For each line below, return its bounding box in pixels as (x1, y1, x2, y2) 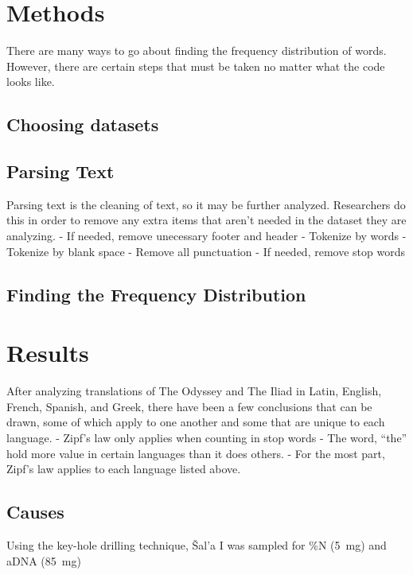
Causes (6, 499, 64, 524)
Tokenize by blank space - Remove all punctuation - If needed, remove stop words (6, 243, 405, 259)
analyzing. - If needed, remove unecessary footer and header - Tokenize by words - (6, 227, 407, 244)
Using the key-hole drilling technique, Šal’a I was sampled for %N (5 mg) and (6, 536, 387, 553)
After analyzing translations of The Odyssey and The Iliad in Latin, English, (6, 383, 382, 399)
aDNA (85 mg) (6, 552, 81, 569)
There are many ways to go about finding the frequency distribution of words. (6, 42, 387, 59)
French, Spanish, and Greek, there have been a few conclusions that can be (6, 398, 372, 414)
